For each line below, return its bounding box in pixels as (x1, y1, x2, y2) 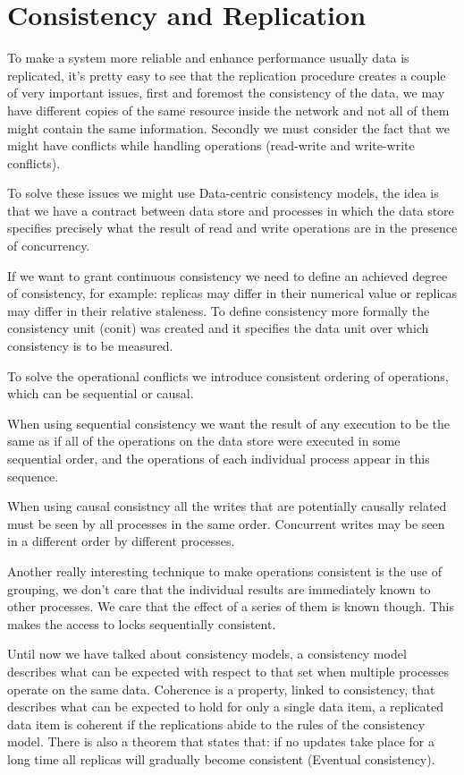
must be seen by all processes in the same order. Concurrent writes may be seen (7, 514, 445, 532)
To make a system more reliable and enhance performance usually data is (7, 48, 409, 67)
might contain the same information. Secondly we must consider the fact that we (7, 118, 450, 137)
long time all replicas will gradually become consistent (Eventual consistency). (7, 749, 435, 768)
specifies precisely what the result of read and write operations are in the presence (7, 218, 458, 237)
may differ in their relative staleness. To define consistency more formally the (7, 301, 430, 319)
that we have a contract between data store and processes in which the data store (7, 200, 454, 219)
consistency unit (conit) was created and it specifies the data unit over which (7, 319, 429, 337)
